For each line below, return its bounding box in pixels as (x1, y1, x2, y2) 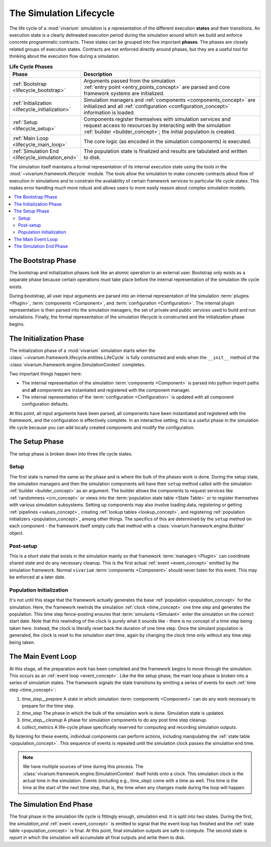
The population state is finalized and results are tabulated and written (83, 147, 247, 154)
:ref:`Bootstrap (12, 80, 47, 87)
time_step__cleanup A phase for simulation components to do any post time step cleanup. (22, 717, 208, 723)
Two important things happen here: (9, 370, 82, 377)
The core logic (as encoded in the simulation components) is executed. (83, 138, 252, 145)
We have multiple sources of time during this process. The (23, 764, 144, 770)
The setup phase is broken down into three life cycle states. (9, 450, 133, 457)
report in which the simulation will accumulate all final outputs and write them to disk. (9, 834, 186, 840)
